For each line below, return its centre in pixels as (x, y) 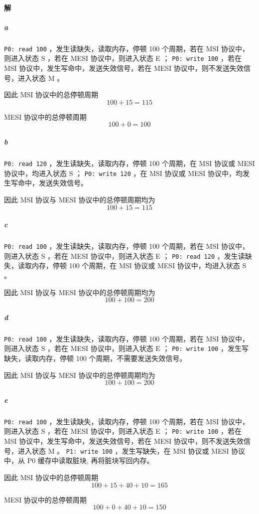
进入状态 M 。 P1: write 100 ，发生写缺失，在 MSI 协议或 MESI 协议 (131, 450)
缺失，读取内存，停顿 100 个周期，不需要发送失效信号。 (95, 358)
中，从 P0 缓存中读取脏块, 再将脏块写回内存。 (79, 460)
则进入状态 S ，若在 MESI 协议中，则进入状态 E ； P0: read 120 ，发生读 (125, 256)
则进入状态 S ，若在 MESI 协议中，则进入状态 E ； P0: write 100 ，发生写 (126, 348)
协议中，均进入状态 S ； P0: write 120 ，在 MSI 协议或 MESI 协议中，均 (124, 173)
